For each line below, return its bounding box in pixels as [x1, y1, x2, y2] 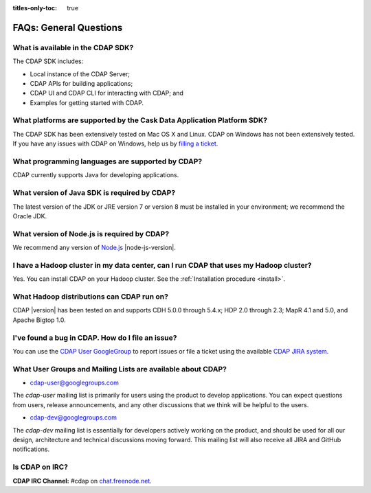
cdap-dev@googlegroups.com [30, 413, 117, 422]
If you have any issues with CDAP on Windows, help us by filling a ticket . [12, 139, 218, 148]
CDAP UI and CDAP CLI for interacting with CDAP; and [30, 89, 183, 98]
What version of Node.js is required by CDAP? [12, 229, 170, 238]
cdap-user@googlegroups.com [30, 378, 120, 387]
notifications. [12, 445, 50, 453]
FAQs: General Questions [12, 21, 123, 34]
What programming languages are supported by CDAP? [12, 157, 203, 166]
